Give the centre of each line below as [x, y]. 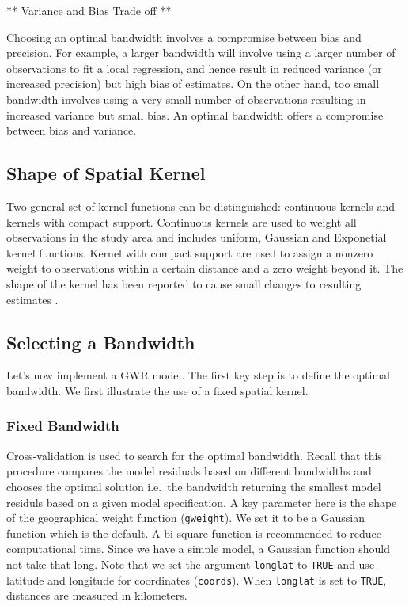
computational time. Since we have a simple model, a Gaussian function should [198, 549]
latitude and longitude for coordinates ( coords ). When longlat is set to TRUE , [197, 579]
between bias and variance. [72, 130]
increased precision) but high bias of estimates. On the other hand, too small [193, 84]
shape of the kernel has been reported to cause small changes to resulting [184, 283]
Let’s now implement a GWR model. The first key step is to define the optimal [198, 375]
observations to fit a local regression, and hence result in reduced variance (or [194, 68]
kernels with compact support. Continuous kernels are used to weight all [182, 221]
